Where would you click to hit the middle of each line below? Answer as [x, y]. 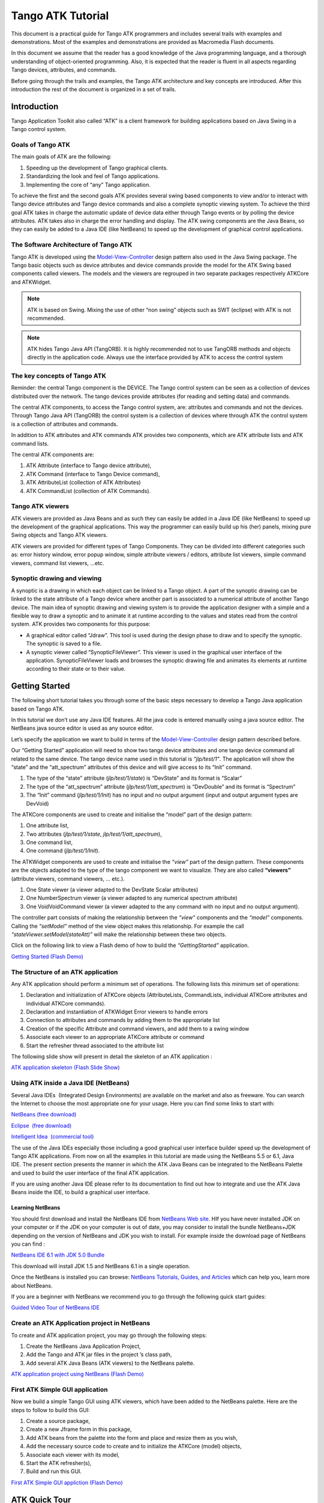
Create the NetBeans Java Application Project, [83, 1346]
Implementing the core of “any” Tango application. [88, 185]
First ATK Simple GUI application [59, 1389]
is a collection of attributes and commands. [64, 424]
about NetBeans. [32, 1285]
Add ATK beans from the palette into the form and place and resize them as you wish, [132, 1437]
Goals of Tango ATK [40, 144]
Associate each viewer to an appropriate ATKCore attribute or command [115, 1037]
